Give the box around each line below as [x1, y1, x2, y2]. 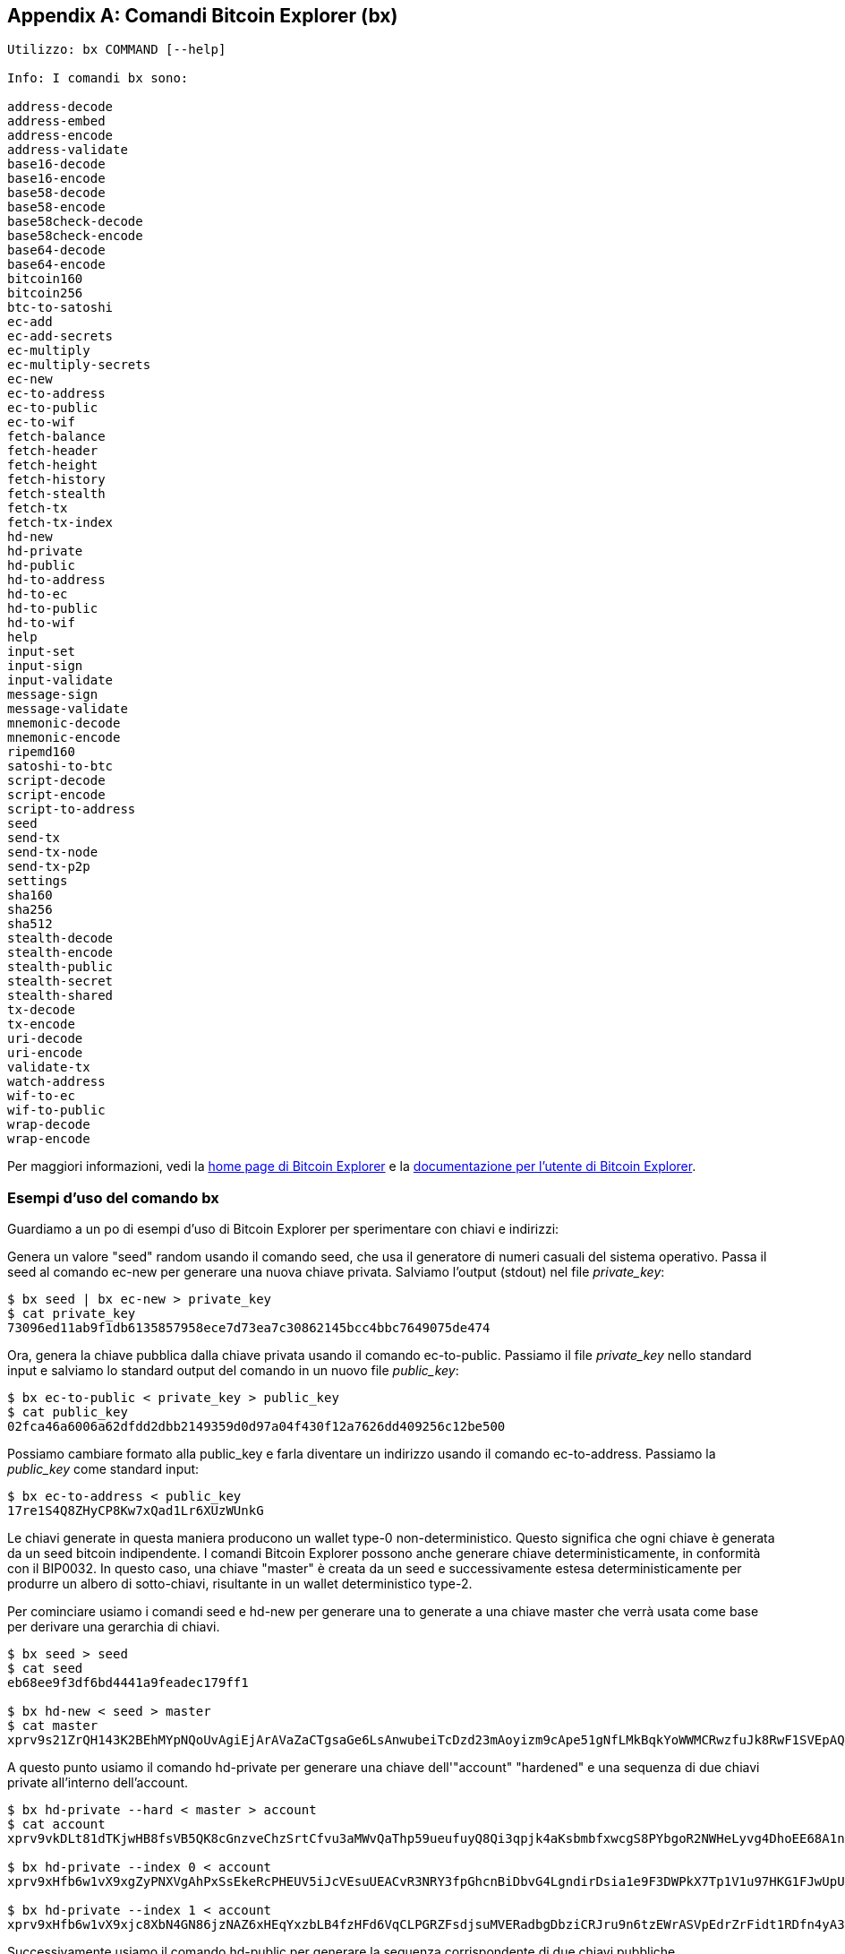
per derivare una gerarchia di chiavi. [7, 1619, 220, 1635]
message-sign [7, 687, 98, 702]
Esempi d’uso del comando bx [7, 1188, 219, 1207]
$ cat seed [7, 1661, 83, 1676]
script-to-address [7, 802, 136, 817]
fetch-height [7, 458, 98, 473]
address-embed [7, 114, 106, 129]
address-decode [7, 99, 114, 115]
